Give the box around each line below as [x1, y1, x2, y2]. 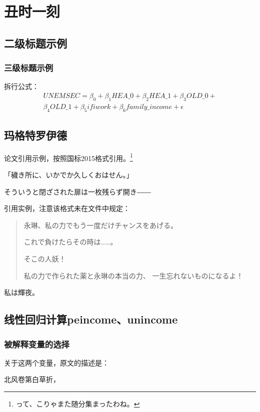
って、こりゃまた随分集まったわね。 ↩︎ [15, 398, 140, 409]
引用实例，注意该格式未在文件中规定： [4, 203, 130, 213]
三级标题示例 [4, 61, 53, 74]
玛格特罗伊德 [4, 127, 67, 143]
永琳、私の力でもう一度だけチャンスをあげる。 [23, 219, 177, 230]
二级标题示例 [4, 35, 67, 50]
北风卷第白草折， [4, 374, 60, 384]
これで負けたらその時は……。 [23, 236, 117, 247]
